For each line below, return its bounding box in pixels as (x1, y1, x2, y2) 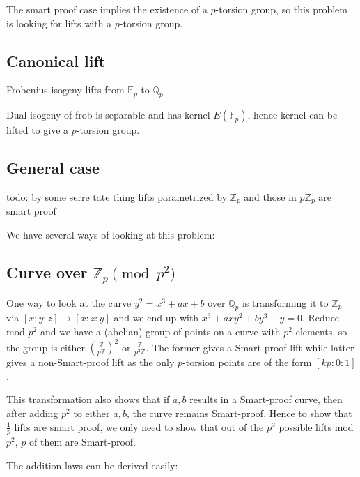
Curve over (6, 262, 88, 283)
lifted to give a (6, 123, 69, 137)
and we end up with (114, 310, 199, 325)
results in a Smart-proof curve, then (189, 392, 343, 407)
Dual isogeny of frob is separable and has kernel (6, 107, 210, 122)
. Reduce (302, 310, 340, 325)
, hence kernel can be (247, 107, 338, 122)
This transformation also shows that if (6, 392, 170, 407)
